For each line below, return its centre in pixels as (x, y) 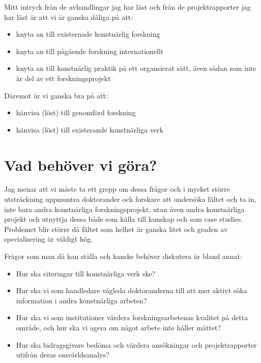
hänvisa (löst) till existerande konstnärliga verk (90, 129)
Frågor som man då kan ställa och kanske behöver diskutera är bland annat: (123, 256)
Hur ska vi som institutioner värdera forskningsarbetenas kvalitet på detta (132, 317)
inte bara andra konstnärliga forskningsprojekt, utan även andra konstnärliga (124, 209)
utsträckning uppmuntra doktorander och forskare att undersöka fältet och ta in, (130, 199)
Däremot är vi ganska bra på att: (56, 95)
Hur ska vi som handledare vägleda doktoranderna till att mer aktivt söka (132, 290)
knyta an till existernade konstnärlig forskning (88, 34)
